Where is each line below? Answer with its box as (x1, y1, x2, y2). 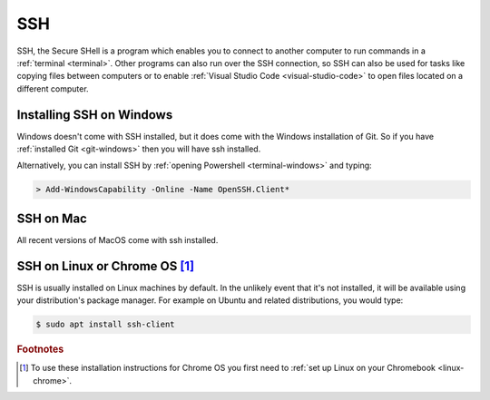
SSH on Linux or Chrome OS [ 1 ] (16, 259, 195, 274)
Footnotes (16, 343, 64, 356)
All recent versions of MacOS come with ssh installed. (16, 234, 219, 245)
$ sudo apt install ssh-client (35, 319, 176, 330)
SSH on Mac (16, 210, 88, 226)
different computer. (16, 83, 90, 94)
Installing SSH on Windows (16, 107, 173, 122)
